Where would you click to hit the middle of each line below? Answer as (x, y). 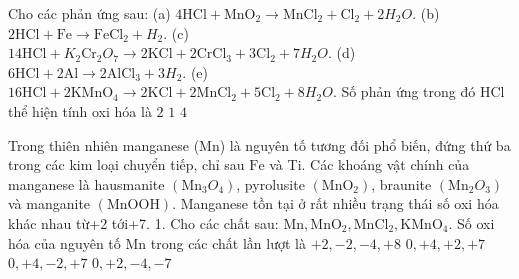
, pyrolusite (270, 183)
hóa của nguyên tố (64, 242)
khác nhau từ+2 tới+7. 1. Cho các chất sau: (143, 222)
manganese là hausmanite (86, 183)
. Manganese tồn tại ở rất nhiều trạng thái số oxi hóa (335, 203)
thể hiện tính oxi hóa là (80, 110)
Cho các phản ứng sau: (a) (89, 13)
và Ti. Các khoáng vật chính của (369, 164)
